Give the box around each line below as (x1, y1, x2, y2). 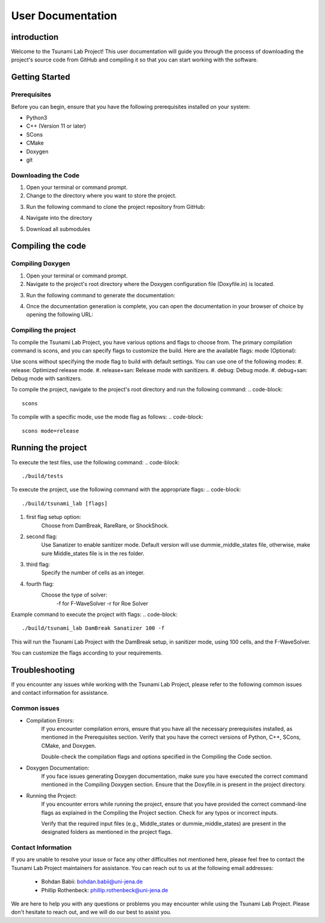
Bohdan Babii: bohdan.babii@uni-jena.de (41, 878, 143, 885)
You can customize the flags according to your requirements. (11, 649, 162, 656)
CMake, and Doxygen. (41, 742, 96, 749)
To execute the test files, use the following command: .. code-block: (11, 458, 180, 466)
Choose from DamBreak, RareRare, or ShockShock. (41, 521, 169, 529)
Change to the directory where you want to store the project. (26, 192, 177, 199)
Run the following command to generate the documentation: (26, 291, 176, 299)
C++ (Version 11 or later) (26, 122, 87, 129)
